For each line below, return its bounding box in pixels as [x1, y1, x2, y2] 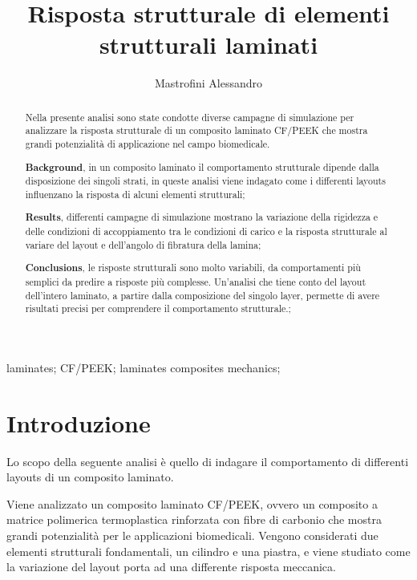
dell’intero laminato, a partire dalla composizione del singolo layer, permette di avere [25, 288, 380, 302]
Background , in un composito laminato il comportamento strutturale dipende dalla [25, 160, 379, 174]
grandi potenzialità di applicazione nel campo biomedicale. [25, 137, 270, 151]
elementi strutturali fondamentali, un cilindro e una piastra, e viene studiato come [6, 542, 411, 559]
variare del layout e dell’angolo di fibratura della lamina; [25, 237, 261, 251]
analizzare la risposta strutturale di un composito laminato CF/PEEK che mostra [25, 124, 368, 137]
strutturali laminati [99, 28, 318, 61]
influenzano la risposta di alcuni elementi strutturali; [25, 187, 245, 201]
